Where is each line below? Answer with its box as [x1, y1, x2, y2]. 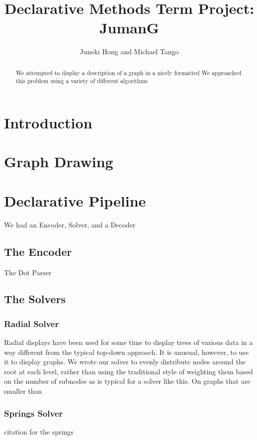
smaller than [4, 386, 42, 396]
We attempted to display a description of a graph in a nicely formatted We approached [15, 68, 242, 77]
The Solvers [4, 291, 66, 307]
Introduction [4, 112, 92, 133]
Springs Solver [4, 407, 63, 419]
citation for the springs [4, 426, 74, 437]
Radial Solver [4, 317, 59, 330]
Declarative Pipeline [4, 190, 146, 211]
